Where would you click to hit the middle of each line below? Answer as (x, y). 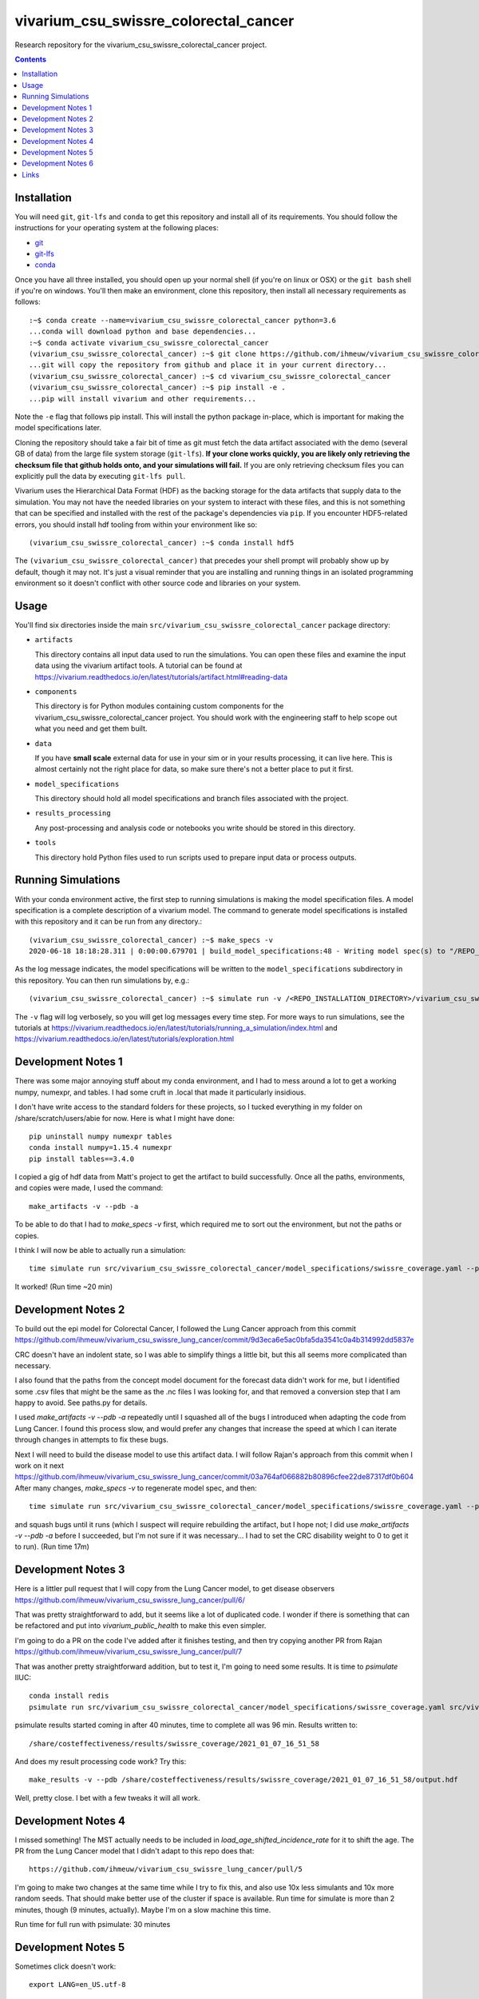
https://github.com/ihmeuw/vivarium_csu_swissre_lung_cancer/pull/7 (129, 1652)
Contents (31, 59)
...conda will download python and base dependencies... (143, 331)
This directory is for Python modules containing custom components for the (159, 706)
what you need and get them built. (91, 728)
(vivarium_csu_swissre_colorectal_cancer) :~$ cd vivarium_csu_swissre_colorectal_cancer (210, 376)
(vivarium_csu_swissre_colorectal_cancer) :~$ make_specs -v (151, 940)
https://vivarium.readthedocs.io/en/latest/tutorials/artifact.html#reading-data (161, 676)
